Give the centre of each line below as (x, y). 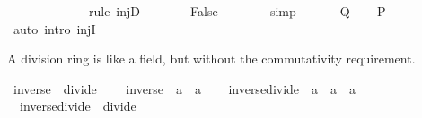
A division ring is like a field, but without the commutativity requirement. (211, 59)
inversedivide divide (78, 106)
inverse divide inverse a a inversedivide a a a (185, 88)
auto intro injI (54, 28)
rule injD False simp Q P (237, 11)
